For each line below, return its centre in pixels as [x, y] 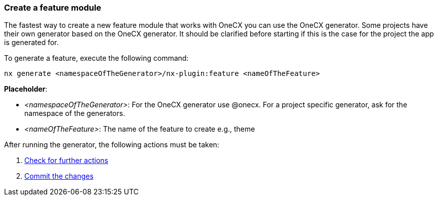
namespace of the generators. [75, 113]
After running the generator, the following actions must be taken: [112, 145]
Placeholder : [26, 89]
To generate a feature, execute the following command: [96, 58]
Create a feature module [53, 8]
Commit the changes [59, 176]
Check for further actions [66, 161]
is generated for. [31, 43]
